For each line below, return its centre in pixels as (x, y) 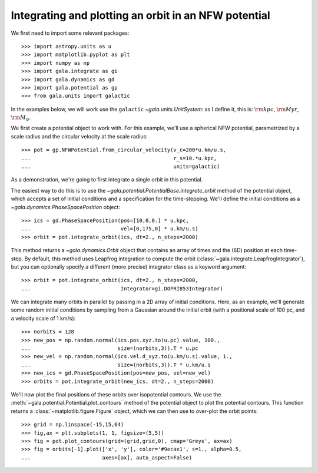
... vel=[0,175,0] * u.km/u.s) (110, 229)
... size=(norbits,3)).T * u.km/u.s (116, 365)
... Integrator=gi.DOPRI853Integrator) (122, 288)
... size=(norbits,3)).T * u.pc (110, 348)
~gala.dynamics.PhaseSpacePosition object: (66, 207)
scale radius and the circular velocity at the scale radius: (79, 136)
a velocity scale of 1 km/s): (43, 318)
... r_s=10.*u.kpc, (119, 158)
